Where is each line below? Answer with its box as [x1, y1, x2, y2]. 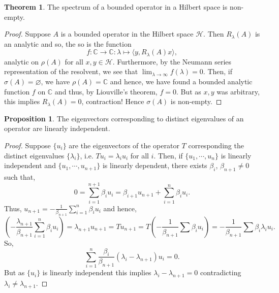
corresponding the [188, 140, 244, 150]
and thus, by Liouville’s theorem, [54, 86, 158, 96]
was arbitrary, [216, 86, 260, 96]
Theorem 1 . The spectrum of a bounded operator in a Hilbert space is [4, 2, 228, 12]
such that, [4, 171, 36, 182]
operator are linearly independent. [4, 123, 110, 134]
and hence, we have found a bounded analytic [110, 76, 253, 87]
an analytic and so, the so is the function [4, 38, 132, 49]
